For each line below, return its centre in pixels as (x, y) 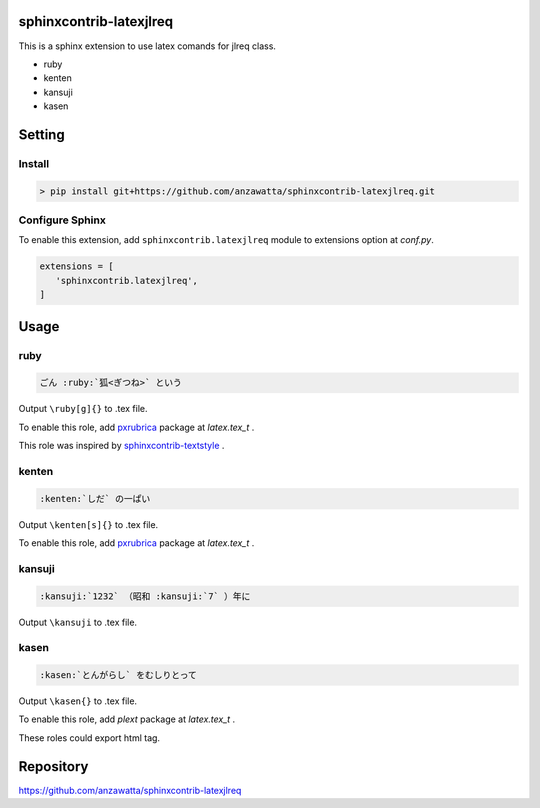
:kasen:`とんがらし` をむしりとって (118, 675)
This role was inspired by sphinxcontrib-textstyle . (121, 446)
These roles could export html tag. (89, 737)
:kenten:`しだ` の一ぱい (95, 498)
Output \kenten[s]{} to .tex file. (88, 524)
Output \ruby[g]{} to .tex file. (83, 409)
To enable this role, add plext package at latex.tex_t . (127, 719)
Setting (41, 134)
